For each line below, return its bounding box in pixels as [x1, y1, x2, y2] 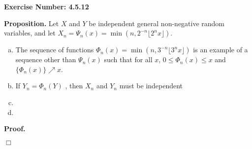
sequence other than [15, 54, 76, 65]
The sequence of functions [15, 44, 94, 55]
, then [65, 80, 83, 91]
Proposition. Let [4, 18, 59, 28]
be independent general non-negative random [89, 18, 225, 28]
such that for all [104, 54, 153, 65]
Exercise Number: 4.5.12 [4, 1, 89, 11]
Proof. [4, 123, 26, 134]
